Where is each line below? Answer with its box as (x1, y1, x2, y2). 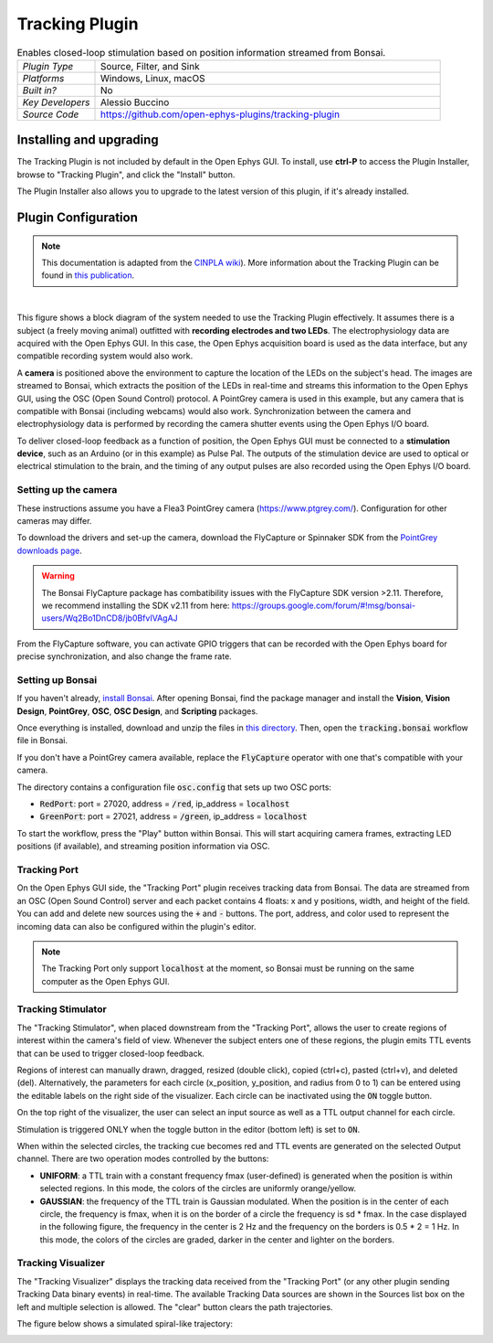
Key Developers (22, 96, 90, 109)
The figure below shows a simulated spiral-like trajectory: (16, 1317, 233, 1329)
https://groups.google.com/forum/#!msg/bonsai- (231, 600, 415, 611)
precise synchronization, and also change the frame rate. (16, 651, 232, 662)
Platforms (22, 71, 65, 84)
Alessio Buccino (100, 96, 170, 109)
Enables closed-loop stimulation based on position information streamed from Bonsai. (16, 46, 386, 59)
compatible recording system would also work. (16, 350, 194, 361)
